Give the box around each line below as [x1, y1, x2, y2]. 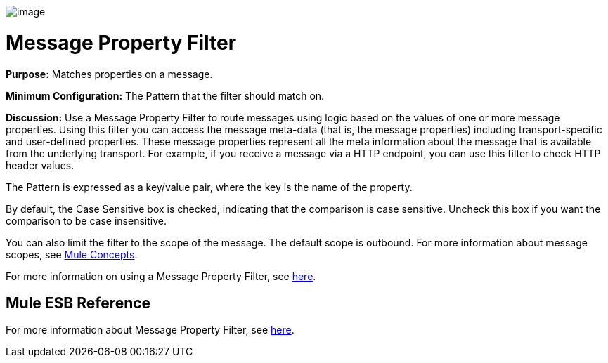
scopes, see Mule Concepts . [6, 248, 138, 260]
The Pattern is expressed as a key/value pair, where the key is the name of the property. [6, 180, 413, 193]
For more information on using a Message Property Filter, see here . [6, 270, 316, 282]
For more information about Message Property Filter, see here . [6, 324, 295, 336]
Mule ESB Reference [6, 293, 151, 312]
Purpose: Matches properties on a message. [6, 67, 213, 80]
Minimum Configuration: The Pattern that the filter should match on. [6, 89, 325, 102]
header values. [6, 159, 75, 171]
